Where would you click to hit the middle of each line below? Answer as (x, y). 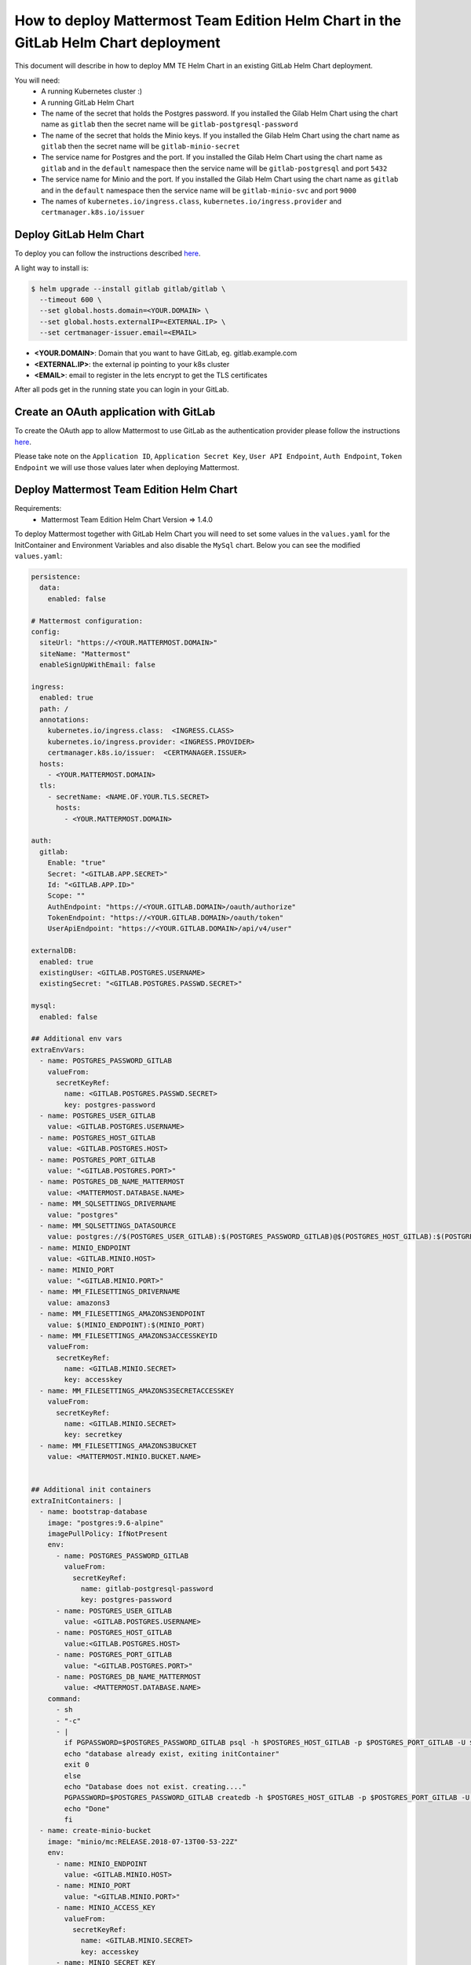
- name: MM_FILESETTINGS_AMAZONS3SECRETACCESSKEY (137, 1390)
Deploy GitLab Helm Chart (79, 235)
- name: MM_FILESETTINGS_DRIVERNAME (110, 1292)
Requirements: (38, 509)
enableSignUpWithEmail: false (98, 665)
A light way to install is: (52, 268)
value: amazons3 (78, 1302)
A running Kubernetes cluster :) (92, 91)
